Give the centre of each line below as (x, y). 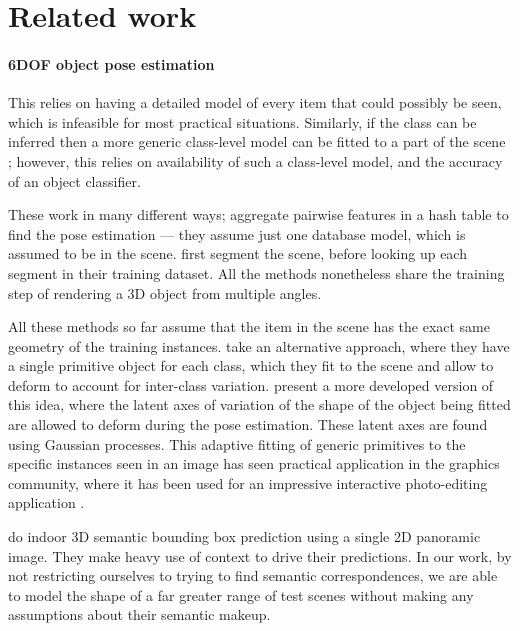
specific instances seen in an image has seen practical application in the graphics (254, 463)
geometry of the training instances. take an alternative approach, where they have (259, 345)
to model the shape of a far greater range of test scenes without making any (241, 594)
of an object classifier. (74, 180)
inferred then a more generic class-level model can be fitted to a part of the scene (257, 141)
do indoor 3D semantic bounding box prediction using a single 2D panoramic (244, 536)
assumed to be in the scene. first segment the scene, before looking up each (237, 253)
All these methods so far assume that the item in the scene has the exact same (249, 326)
